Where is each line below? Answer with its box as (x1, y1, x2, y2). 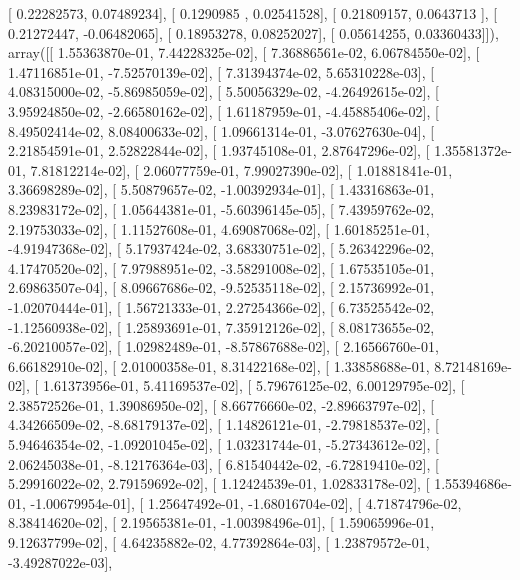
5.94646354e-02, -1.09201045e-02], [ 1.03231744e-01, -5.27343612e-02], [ (8, 434, 439, 455)
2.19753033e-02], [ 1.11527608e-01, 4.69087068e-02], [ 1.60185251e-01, (8, 218, 430, 239)
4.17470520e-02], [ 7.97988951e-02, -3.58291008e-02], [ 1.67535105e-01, (8, 257, 435, 278)
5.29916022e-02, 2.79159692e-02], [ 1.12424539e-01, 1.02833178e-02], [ (8, 473, 430, 494)
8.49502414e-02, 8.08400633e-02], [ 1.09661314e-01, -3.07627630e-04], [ (8, 120, 435, 141)
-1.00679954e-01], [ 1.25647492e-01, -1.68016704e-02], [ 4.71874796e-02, (30, 492, 462, 513)
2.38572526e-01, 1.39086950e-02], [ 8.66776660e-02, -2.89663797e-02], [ (8, 394, 435, 415)
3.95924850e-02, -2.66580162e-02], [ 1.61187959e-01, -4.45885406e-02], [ (8, 100, 439, 121)
